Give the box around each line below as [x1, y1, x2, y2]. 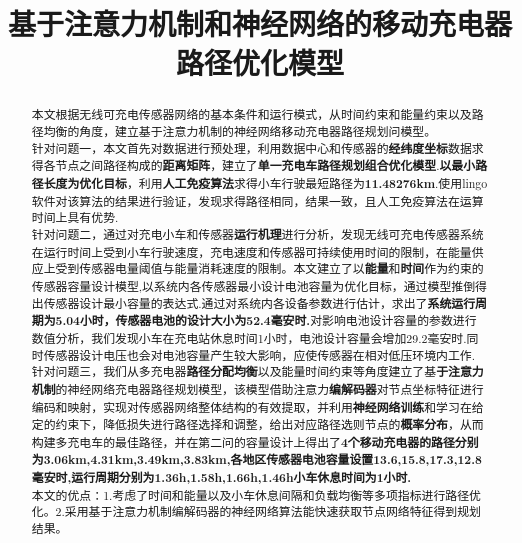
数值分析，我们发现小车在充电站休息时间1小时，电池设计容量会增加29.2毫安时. [31, 329, 467, 346]
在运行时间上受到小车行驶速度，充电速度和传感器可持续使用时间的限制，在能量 [31, 243, 472, 260]
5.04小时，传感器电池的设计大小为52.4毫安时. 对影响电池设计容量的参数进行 [55, 312, 477, 330]
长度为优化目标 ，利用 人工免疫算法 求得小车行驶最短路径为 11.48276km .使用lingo [43, 174, 488, 192]
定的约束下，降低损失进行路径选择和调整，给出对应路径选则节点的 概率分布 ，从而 [31, 416, 484, 434]
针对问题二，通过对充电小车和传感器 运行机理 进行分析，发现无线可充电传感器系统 [31, 225, 484, 243]
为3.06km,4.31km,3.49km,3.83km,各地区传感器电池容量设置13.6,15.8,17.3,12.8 [31, 451, 482, 469]
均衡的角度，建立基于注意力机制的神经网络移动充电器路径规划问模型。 [43, 123, 437, 140]
